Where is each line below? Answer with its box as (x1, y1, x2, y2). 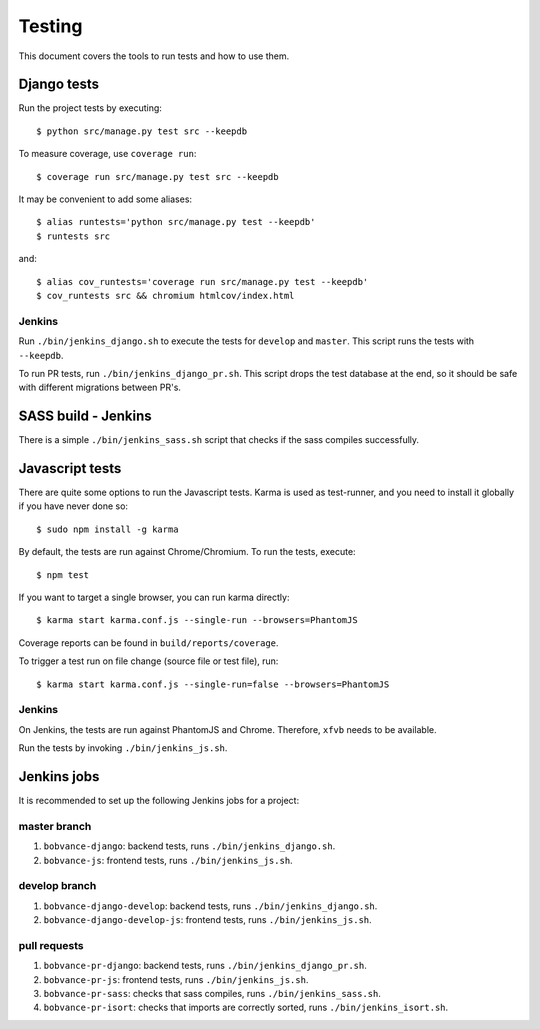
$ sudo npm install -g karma (36, 523, 179, 535)
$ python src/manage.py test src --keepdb (36, 125, 248, 137)
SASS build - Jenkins (18, 408, 152, 425)
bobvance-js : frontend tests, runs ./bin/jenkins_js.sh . (43, 854, 294, 866)
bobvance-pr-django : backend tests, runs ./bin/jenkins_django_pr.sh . (43, 960, 367, 972)
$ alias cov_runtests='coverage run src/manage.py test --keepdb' (36, 276, 369, 287)
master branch (18, 819, 92, 833)
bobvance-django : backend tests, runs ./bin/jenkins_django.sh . (43, 840, 336, 852)
